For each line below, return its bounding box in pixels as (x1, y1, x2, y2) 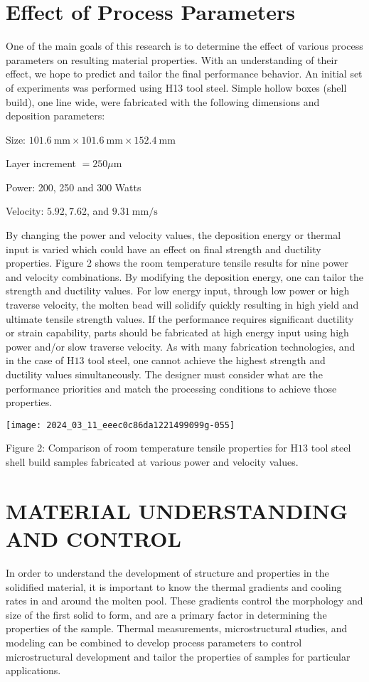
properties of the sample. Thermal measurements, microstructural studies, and (6, 621, 348, 636)
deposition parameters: (6, 108, 105, 123)
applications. (6, 663, 61, 678)
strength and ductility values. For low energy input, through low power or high (6, 283, 350, 298)
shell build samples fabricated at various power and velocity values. (6, 454, 299, 469)
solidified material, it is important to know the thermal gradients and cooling (6, 579, 342, 594)
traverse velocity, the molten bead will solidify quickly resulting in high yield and (6, 297, 359, 312)
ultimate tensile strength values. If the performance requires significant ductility (6, 311, 354, 326)
